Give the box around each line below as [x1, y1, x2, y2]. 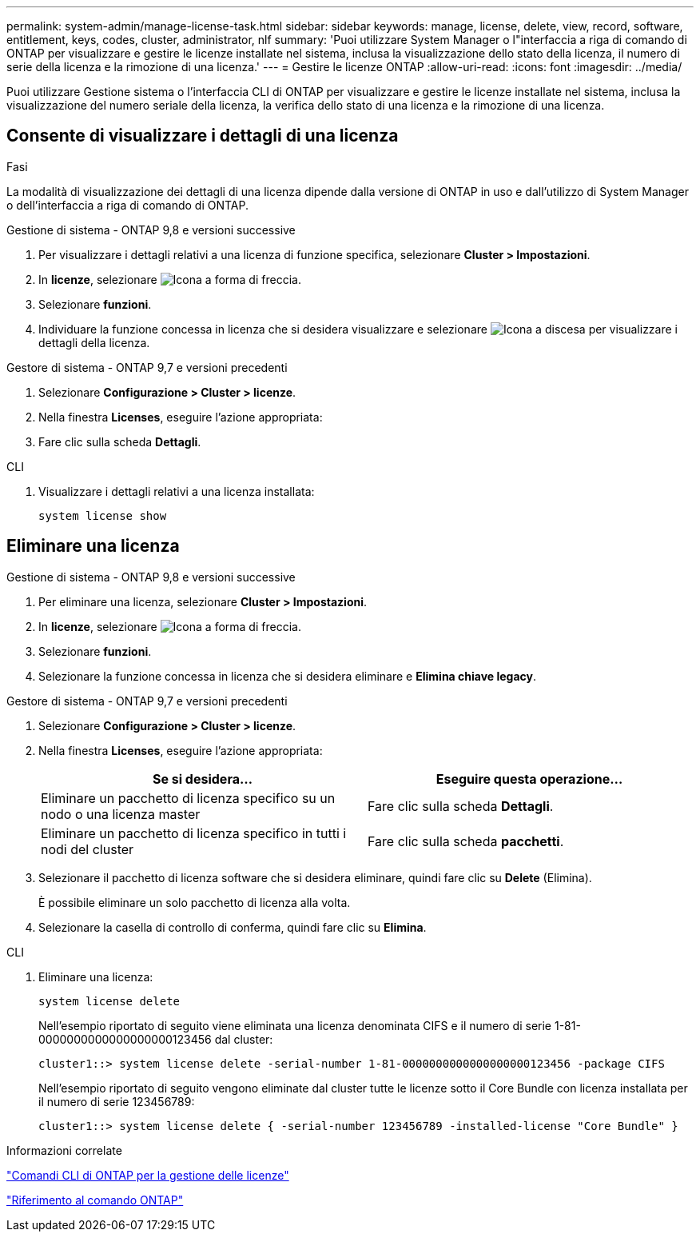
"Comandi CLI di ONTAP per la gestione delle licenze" [6, 1168, 289, 1182]
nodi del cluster [41, 841, 134, 857]
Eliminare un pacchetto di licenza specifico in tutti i [41, 825, 347, 841]
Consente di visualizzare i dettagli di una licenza [6, 126, 399, 146]
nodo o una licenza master [41, 805, 201, 822]
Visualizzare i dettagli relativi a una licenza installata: [38, 484, 315, 498]
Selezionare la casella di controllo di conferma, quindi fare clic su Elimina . [38, 920, 427, 934]
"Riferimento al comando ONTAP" [6, 1192, 184, 1207]
